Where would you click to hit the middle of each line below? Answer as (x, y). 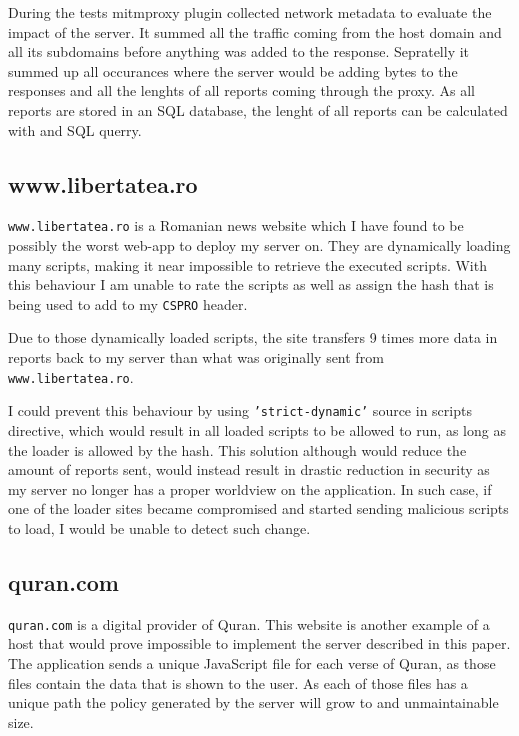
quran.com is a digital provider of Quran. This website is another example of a (249, 623)
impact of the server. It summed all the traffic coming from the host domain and (255, 31)
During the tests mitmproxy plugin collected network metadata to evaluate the (250, 12)
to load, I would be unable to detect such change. (159, 527)
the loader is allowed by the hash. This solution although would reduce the (237, 449)
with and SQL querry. (75, 129)
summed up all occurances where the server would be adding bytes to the (233, 70)
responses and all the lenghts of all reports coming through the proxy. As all (241, 90)
